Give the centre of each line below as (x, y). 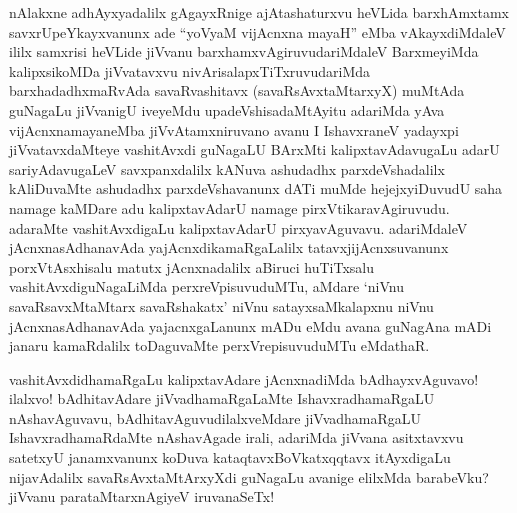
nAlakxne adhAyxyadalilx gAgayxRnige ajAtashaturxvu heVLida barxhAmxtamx (259, 12)
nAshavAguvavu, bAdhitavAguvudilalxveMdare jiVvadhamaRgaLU (215, 417)
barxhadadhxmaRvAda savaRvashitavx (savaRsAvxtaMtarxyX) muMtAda (237, 90)
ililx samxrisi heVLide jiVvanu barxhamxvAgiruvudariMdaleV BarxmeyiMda (244, 51)
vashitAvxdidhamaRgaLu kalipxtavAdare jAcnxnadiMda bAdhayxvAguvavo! (244, 378)
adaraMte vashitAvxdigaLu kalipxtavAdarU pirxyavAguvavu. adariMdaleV (238, 227)
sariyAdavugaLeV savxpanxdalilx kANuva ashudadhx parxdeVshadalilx (227, 168)
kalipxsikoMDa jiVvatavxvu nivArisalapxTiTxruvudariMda (190, 70)
